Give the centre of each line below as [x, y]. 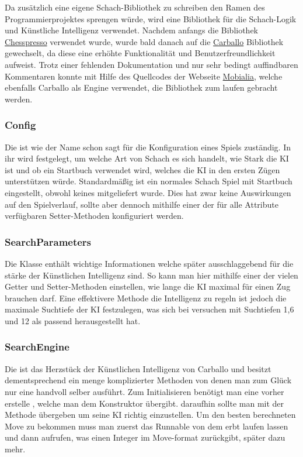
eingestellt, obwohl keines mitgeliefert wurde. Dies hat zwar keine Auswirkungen [148, 192]
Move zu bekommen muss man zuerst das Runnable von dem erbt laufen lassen [147, 426]
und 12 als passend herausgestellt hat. [73, 320]
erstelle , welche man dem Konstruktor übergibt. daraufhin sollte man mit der [144, 403]
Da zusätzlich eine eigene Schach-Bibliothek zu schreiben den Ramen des [135, 7]
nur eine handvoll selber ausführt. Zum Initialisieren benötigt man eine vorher [144, 391]
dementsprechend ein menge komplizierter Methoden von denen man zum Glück [148, 380]
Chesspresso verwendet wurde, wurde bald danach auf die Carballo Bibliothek [144, 41]
